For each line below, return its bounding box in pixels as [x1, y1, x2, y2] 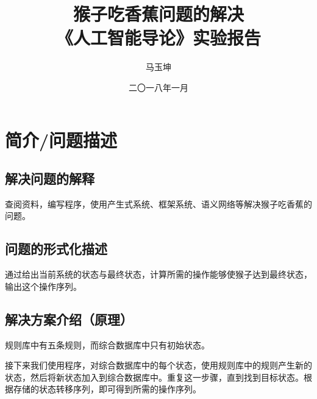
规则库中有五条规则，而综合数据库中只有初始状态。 [5, 338, 210, 351]
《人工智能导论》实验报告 [55, 25, 261, 50]
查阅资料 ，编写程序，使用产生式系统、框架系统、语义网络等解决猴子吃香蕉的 [5, 197, 312, 210]
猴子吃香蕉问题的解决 [73, 1, 244, 26]
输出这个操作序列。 [5, 279, 82, 292]
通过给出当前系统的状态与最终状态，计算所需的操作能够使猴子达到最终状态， [5, 268, 312, 281]
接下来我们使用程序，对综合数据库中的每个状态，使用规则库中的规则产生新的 [5, 359, 312, 372]
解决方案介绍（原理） [5, 309, 133, 328]
